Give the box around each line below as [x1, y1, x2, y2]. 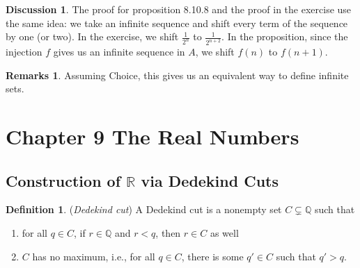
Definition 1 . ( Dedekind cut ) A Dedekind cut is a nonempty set [6, 202, 282, 217]
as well [210, 226, 239, 240]
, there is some [181, 249, 244, 263]
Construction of [6, 169, 121, 191]
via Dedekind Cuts [141, 169, 279, 191]
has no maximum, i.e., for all [32, 249, 155, 263]
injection [6, 44, 42, 59]
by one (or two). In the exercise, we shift [6, 29, 179, 44]
